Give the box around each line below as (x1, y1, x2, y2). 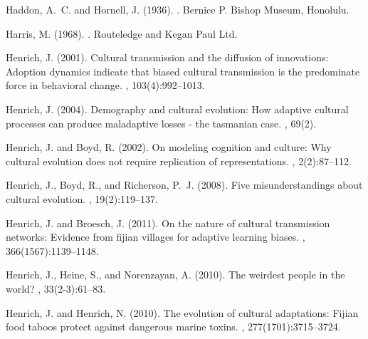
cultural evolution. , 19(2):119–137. (6, 191, 158, 206)
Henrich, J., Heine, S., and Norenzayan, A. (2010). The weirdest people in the (6, 267, 345, 282)
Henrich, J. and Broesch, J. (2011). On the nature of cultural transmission (6, 215, 330, 230)
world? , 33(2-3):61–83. (6, 281, 106, 296)
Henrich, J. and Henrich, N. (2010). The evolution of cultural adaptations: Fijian (6, 305, 359, 320)
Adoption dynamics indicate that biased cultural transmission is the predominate (6, 63, 360, 78)
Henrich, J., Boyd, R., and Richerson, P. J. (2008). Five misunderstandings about (6, 177, 363, 192)
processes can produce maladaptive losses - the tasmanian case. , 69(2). (6, 115, 317, 130)
